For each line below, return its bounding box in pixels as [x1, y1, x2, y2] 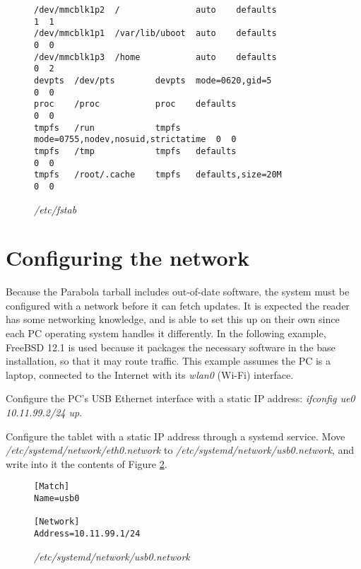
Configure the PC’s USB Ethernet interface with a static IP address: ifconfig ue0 [6, 391, 355, 406]
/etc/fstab [34, 201, 77, 216]
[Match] [34, 481, 70, 492]
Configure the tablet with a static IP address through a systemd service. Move [6, 428, 345, 443]
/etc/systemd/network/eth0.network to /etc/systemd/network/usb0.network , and [6, 442, 354, 457]
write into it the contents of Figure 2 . [6, 456, 167, 471]
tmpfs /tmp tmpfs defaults [34, 146, 237, 156]
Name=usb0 [34, 493, 80, 503]
